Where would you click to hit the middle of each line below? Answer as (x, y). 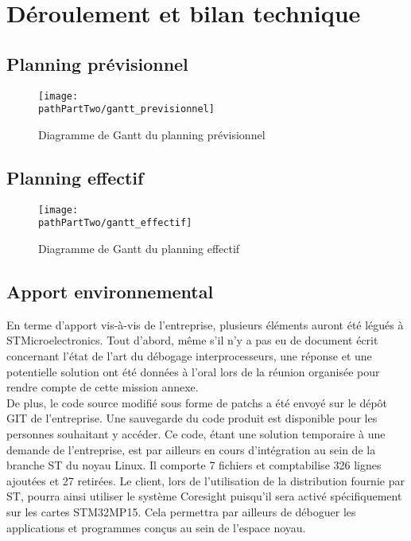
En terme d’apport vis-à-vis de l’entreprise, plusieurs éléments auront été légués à (205, 324)
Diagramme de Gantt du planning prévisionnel (152, 134)
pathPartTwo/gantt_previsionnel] (126, 109)
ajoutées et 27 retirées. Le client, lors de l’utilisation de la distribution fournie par (205, 480)
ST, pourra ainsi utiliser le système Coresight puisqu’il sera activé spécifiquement (204, 496)
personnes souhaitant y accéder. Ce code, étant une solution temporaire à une (196, 433)
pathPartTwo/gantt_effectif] (115, 223)
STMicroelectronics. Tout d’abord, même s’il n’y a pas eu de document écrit (192, 340)
